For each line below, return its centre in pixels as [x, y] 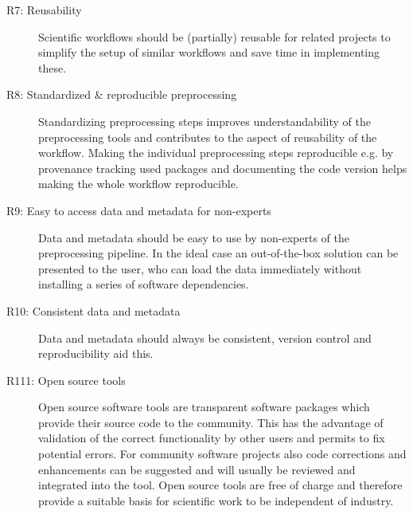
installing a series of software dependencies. [144, 284]
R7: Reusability [44, 10]
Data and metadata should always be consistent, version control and [205, 337]
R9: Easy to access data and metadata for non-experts [139, 210]
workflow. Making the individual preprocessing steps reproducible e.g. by [216, 153]
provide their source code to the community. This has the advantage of [211, 422]
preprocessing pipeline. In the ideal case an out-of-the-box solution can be [218, 253]
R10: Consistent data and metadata [94, 310]
